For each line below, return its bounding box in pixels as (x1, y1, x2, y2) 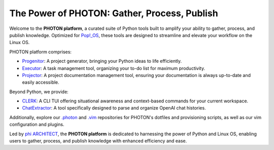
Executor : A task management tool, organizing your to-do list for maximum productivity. (22, 65, 205, 71)
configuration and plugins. (9, 122, 64, 128)
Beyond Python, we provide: (9, 89, 68, 95)
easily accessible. (22, 79, 59, 86)
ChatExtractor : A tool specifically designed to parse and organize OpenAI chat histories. (22, 105, 206, 111)
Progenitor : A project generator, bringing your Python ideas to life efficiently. (22, 58, 182, 64)
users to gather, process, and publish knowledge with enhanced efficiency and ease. (9, 138, 187, 144)
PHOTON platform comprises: (9, 49, 72, 55)
